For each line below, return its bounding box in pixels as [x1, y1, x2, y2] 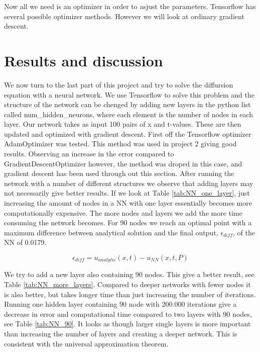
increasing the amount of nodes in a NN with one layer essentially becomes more [4, 198, 252, 208]
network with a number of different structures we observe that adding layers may [4, 178, 253, 188]
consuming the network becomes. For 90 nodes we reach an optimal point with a [4, 217, 252, 228]
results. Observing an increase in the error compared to [4, 148, 174, 159]
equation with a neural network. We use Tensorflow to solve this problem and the [4, 89, 255, 100]
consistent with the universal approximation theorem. [4, 338, 169, 348]
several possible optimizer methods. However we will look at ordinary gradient [4, 11, 244, 21]
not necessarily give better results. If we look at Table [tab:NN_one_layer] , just [4, 188, 250, 198]
